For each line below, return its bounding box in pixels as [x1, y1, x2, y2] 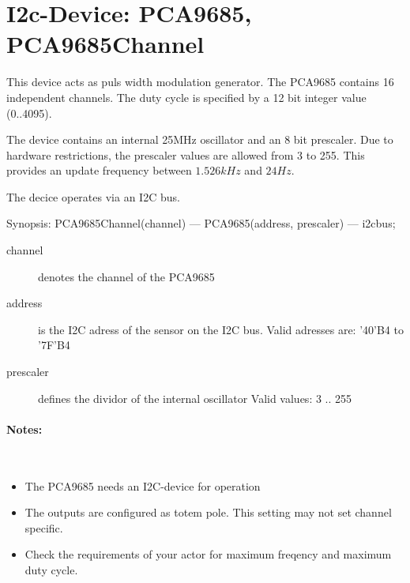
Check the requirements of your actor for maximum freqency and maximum [24, 546, 392, 562]
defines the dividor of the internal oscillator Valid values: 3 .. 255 [38, 389, 352, 406]
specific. [24, 519, 63, 536]
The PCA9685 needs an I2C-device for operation [24, 477, 261, 494]
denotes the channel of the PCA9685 [38, 268, 215, 284]
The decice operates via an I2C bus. [6, 188, 180, 205]
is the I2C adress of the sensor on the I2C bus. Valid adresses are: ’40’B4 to [38, 321, 404, 337]
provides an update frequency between [6, 162, 192, 179]
